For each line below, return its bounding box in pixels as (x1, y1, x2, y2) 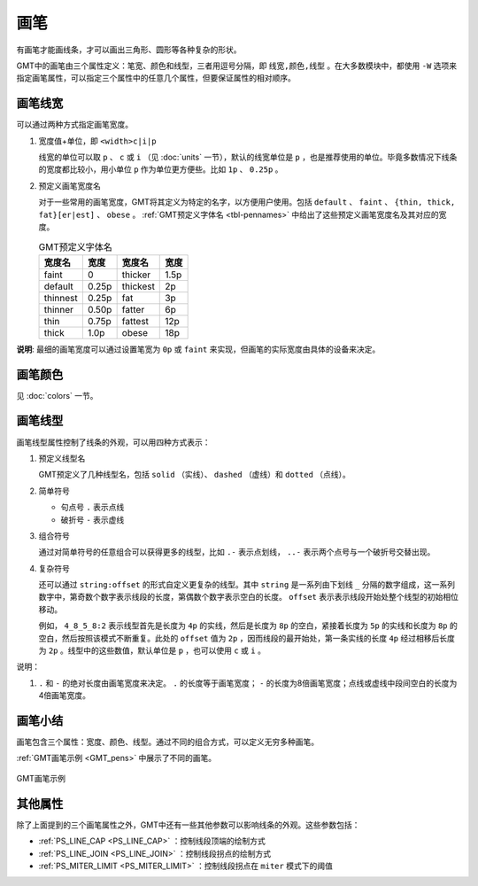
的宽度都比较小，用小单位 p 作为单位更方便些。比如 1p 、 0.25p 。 (38, 164, 283, 175)
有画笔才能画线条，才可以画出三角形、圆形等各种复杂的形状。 (16, 44, 242, 55)
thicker (121, 268, 151, 281)
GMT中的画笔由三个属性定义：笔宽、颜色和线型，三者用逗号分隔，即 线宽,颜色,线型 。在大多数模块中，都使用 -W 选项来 (16, 60, 458, 71)
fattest (121, 315, 150, 327)
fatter (121, 303, 145, 315)
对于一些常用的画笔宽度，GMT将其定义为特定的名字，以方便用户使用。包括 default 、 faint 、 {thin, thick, (38, 197, 456, 207)
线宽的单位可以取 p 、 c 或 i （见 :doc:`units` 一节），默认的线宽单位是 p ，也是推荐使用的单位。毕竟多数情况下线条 (38, 152, 458, 163)
